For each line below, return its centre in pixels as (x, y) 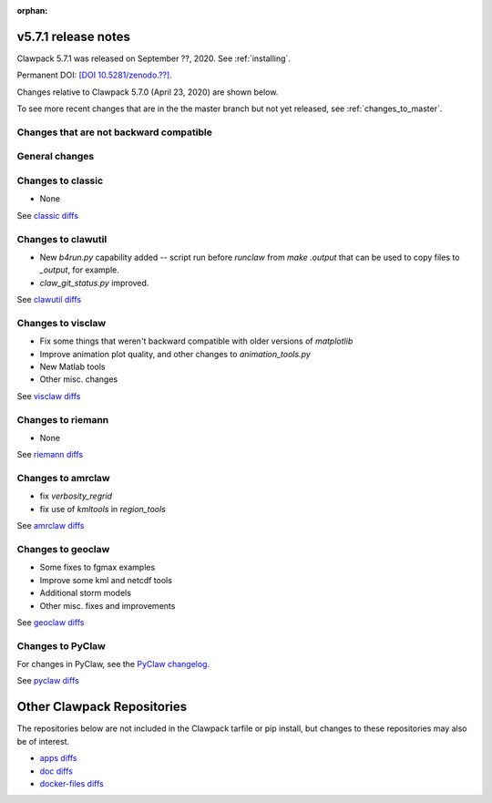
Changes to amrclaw (63, 479)
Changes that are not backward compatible (115, 132)
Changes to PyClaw (61, 645)
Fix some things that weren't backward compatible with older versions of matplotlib (196, 341)
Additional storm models (86, 593)
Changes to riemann (63, 419)
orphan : (32, 10)
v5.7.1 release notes (74, 36)
